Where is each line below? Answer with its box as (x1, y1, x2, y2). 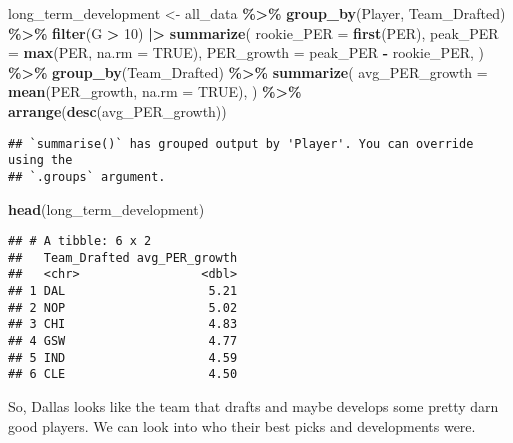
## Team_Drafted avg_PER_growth (8, 250, 238, 265)
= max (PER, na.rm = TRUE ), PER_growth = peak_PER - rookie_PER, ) (8, 42, 484, 63)
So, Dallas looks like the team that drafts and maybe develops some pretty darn (8, 396, 499, 417)
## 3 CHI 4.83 (8, 317, 238, 332)
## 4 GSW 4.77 (8, 334, 238, 349)
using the (8, 153, 73, 168)
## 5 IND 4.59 (8, 350, 238, 365)
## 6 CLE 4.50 (8, 367, 238, 382)
